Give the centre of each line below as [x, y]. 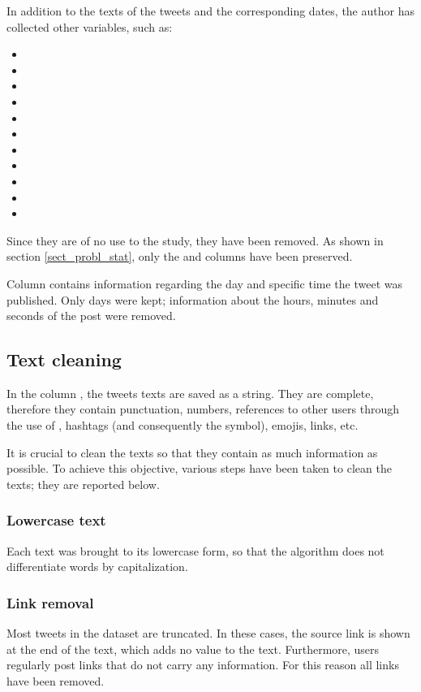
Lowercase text [56, 520]
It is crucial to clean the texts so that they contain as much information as [192, 452]
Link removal [50, 602]
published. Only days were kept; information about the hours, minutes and [193, 299]
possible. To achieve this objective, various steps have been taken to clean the [199, 468]
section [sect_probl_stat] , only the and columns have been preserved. [180, 256]
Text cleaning [64, 359]
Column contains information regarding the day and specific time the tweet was [204, 283]
